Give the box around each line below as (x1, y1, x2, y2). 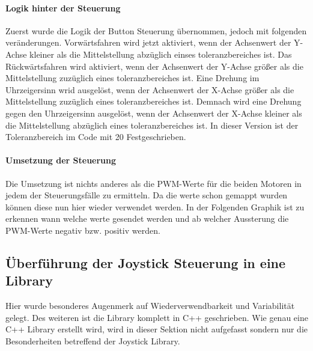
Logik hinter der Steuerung (5, 1, 121, 14)
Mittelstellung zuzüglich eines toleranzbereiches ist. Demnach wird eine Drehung (5, 95, 302, 108)
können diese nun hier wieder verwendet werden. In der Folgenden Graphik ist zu (5, 200, 305, 213)
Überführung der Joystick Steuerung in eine (5, 253, 286, 272)
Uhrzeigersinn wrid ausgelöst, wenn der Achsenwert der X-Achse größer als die (5, 83, 294, 96)
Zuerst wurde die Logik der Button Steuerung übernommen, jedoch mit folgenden (5, 24, 307, 37)
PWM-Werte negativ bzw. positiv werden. (5, 224, 160, 236)
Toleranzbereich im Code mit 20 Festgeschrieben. (5, 130, 186, 143)
